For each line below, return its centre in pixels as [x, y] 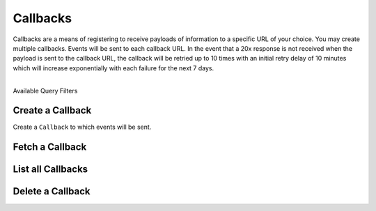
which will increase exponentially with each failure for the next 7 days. [113, 68]
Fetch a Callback [50, 147]
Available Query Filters [45, 91]
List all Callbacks [50, 170]
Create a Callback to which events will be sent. [82, 127]
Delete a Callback [52, 192]
